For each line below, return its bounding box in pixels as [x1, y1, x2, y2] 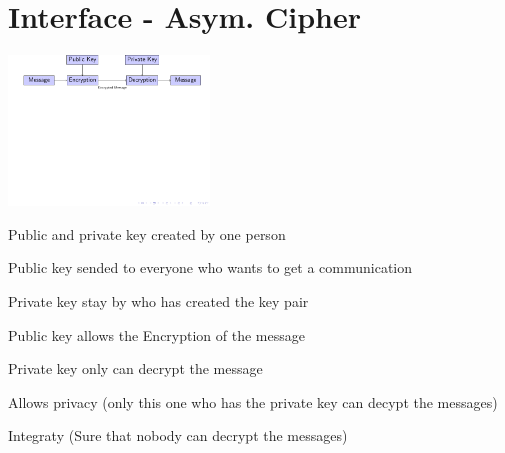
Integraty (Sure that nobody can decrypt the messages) [8, 425, 348, 446]
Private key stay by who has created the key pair [8, 291, 309, 312]
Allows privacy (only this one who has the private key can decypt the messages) [8, 391, 498, 412]
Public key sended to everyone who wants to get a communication [8, 257, 413, 278]
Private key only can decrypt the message [8, 358, 263, 379]
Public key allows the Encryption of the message [8, 324, 305, 345]
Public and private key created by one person [8, 223, 286, 244]
